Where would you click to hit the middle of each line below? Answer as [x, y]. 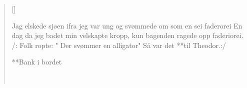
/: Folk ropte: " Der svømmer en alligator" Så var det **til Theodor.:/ [119, 45]
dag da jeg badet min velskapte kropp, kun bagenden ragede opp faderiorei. [127, 35]
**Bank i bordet [37, 62]
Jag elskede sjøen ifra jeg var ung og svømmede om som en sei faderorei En [127, 25]
